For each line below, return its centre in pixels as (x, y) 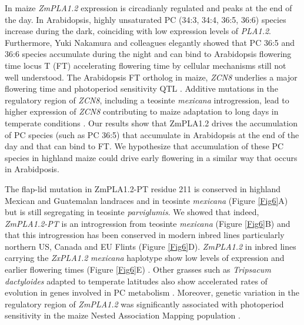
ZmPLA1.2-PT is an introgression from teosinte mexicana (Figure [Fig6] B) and (148, 223)
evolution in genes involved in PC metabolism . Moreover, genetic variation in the (152, 292)
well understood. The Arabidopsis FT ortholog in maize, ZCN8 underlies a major (151, 77)
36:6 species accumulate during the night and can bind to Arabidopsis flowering (148, 54)
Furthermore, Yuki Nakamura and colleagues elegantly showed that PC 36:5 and (150, 42)
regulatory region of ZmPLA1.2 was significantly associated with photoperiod (144, 304)
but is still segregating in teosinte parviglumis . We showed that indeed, (132, 212)
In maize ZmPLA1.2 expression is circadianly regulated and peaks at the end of (148, 8)
